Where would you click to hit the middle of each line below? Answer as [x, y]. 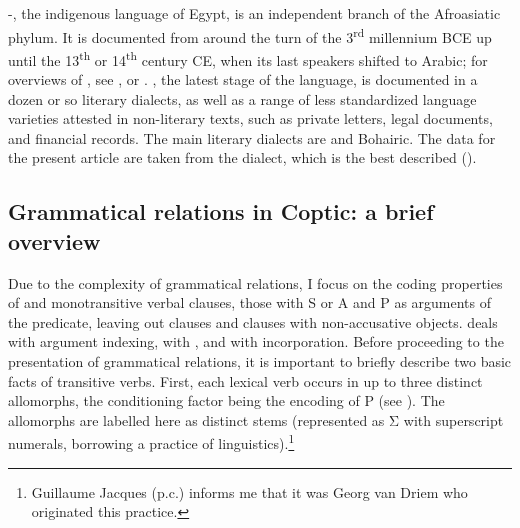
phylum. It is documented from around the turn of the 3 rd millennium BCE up [250, 35]
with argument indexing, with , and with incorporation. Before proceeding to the [256, 341]
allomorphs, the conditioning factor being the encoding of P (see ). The [226, 400]
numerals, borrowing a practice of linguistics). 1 [151, 442]
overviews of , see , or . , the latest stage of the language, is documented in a [243, 79]
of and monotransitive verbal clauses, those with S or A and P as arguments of [250, 302]
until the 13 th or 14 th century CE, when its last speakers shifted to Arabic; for [248, 58]
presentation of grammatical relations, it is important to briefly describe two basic [260, 361]
